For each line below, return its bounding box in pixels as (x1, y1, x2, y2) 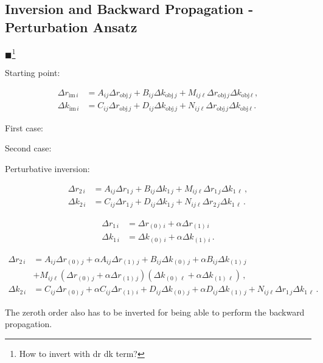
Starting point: (5, 66, 60, 79)
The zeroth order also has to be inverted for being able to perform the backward (5, 305, 305, 318)
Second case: (5, 142, 52, 154)
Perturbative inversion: (5, 162, 90, 175)
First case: (5, 121, 43, 134)
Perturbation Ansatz (5, 17, 137, 36)
